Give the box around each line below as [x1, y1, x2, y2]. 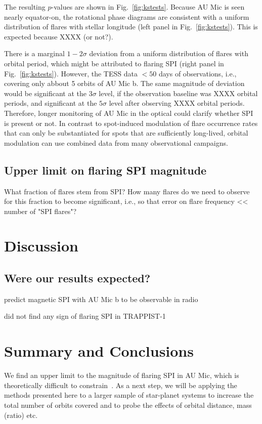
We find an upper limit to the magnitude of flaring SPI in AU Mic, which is [4, 370, 239, 380]
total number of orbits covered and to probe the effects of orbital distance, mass [4, 399, 252, 410]
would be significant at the [4, 88, 87, 98]
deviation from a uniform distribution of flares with [89, 48, 248, 59]
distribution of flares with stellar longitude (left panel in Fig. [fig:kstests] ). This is [4, 21, 258, 32]
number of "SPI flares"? [4, 205, 77, 216]
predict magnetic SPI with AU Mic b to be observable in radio [4, 293, 198, 304]
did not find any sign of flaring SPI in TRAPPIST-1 [4, 311, 166, 321]
